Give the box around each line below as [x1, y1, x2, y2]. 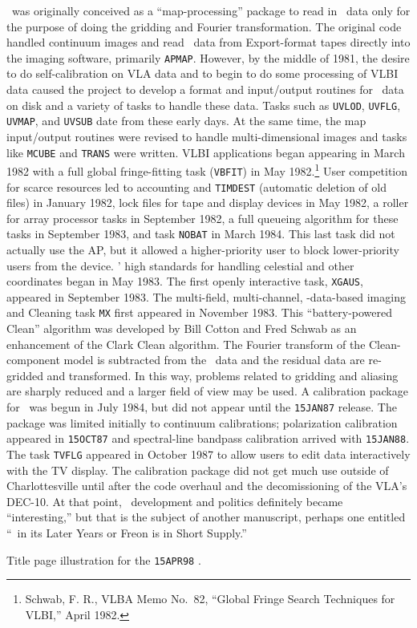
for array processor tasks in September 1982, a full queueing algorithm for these [6, 209, 399, 226]
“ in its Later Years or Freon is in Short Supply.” [6, 525, 247, 541]
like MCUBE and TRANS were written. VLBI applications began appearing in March [6, 144, 405, 160]
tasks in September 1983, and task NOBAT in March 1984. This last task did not [6, 225, 395, 242]
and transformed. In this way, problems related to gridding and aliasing [47, 367, 399, 383]
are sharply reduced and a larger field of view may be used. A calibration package [6, 383, 408, 399]
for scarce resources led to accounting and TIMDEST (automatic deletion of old [6, 178, 387, 195]
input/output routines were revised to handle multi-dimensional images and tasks [6, 128, 407, 144]
